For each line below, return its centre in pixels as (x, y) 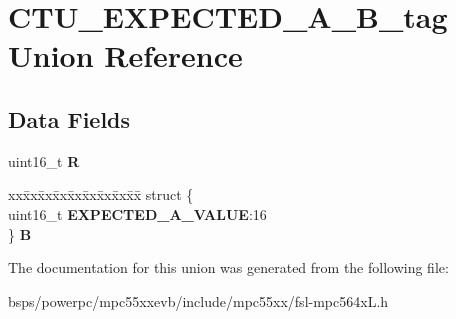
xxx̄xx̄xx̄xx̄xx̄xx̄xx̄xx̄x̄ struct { (101, 194)
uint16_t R (44, 160)
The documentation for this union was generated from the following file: (228, 267)
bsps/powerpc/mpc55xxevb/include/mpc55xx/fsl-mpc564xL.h (198, 300)
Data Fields (69, 118)
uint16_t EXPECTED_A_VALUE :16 (137, 213)
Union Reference (125, 55)
